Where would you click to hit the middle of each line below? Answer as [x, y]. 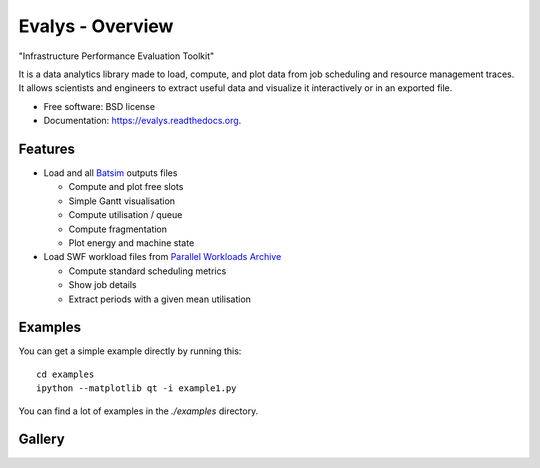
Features [46, 148]
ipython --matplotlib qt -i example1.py [136, 388]
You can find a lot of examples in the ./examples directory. [138, 411]
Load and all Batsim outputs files [110, 173]
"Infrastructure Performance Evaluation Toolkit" [116, 56]
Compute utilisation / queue [125, 215]
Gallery [41, 439]
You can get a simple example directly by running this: [130, 351]
